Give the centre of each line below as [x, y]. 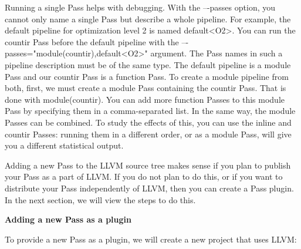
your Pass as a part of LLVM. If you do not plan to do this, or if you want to [144, 176]
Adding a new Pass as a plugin [68, 219]
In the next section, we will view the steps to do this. [100, 199]
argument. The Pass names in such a [217, 53]
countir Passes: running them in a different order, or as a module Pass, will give [148, 134]
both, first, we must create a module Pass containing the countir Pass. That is [146, 88]
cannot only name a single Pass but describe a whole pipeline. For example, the [148, 18]
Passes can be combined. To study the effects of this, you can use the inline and [148, 122]
